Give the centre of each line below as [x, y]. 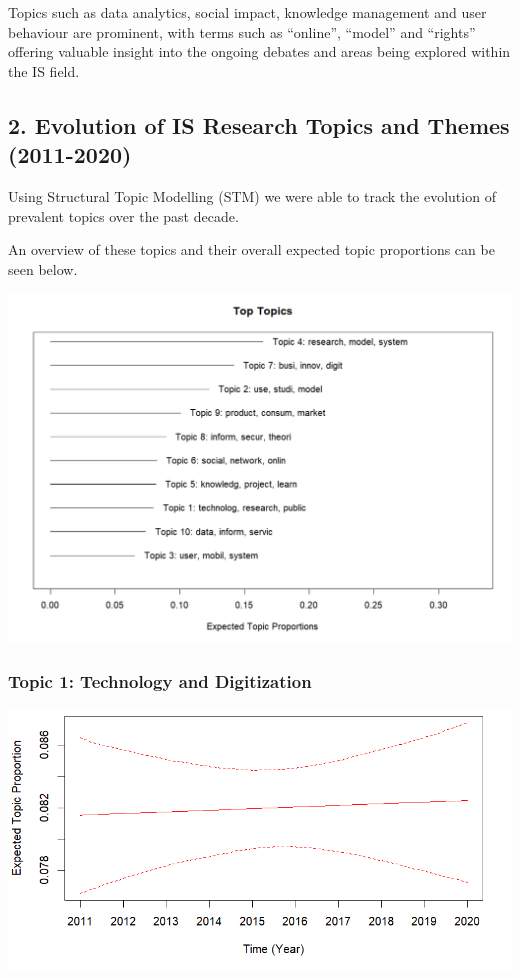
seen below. [43, 268]
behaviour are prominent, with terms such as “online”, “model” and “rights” [242, 31]
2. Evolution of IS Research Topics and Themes [259, 124]
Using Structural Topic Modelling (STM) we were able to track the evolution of [252, 195]
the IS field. [44, 70]
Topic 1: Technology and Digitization [160, 680]
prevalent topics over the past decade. [123, 215]
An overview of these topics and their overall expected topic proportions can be [251, 249]
